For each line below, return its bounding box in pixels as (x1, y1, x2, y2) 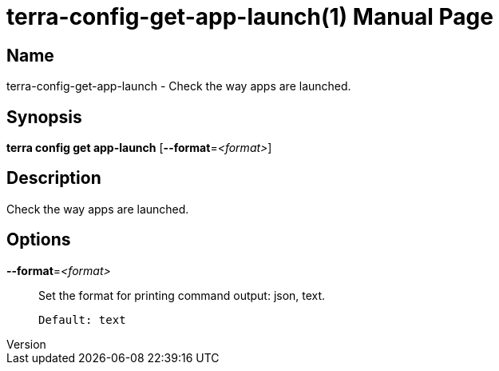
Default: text (38, 313, 126, 326)
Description (6, 168, 101, 189)
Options (6, 229, 71, 250)
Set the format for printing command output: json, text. (38, 288, 326, 302)
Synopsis (6, 106, 82, 127)
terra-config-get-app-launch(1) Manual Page (6, 3, 493, 30)
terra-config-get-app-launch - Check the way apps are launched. (6, 79, 351, 94)
